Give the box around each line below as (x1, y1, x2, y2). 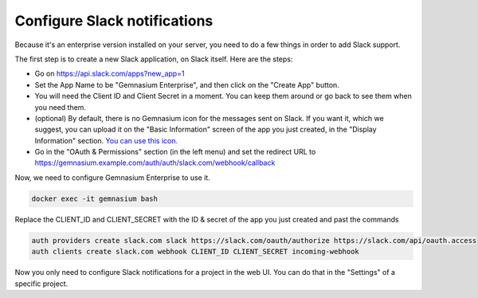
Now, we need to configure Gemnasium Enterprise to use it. (14, 172, 210, 182)
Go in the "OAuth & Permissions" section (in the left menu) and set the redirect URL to (34, 147, 316, 157)
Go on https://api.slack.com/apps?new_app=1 (34, 69, 185, 79)
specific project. (14, 279, 69, 288)
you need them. (34, 102, 87, 112)
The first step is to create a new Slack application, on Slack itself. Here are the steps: (14, 54, 293, 64)
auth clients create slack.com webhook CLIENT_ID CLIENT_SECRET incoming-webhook (31, 247, 360, 257)
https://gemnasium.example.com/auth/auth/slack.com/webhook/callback (34, 158, 276, 167)
